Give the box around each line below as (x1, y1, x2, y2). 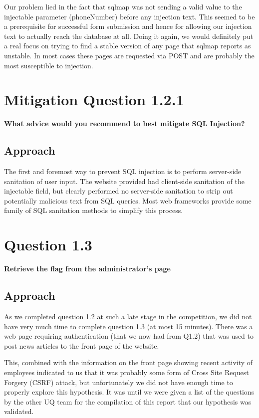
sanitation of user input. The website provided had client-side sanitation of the (4, 176, 245, 186)
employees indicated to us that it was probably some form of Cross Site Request (4, 367, 249, 377)
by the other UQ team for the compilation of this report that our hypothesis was (4, 396, 252, 407)
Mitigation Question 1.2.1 (4, 89, 184, 110)
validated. (4, 406, 34, 417)
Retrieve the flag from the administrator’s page (4, 263, 171, 274)
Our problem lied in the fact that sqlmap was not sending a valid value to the (4, 1, 242, 11)
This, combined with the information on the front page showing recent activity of (4, 357, 253, 368)
